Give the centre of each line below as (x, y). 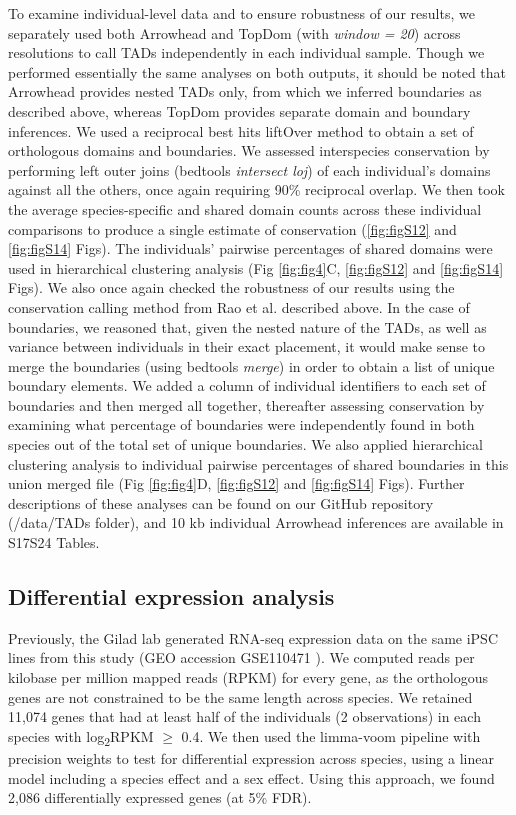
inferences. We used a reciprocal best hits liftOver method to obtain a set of (241, 130)
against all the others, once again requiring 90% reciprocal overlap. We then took (257, 189)
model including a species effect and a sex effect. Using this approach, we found (251, 777)
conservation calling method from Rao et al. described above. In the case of (239, 306)
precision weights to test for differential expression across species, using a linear (251, 757)
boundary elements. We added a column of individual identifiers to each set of (247, 385)
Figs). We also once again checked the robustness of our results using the (231, 287)
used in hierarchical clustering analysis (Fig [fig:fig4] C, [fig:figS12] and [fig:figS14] (256, 267)
